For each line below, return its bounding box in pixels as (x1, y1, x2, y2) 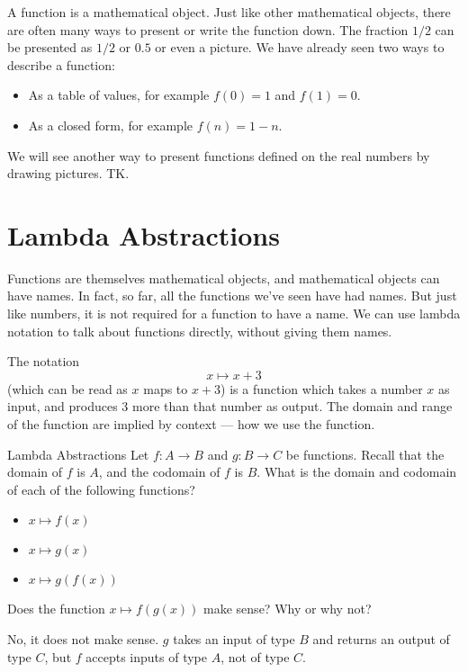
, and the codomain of (98, 462, 220, 481)
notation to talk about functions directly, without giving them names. (7, 321, 392, 340)
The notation (7, 352, 80, 371)
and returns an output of (312, 630, 450, 648)
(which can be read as (7, 379, 128, 398)
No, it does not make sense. (7, 630, 159, 648)
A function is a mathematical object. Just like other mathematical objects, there (7, 3, 451, 21)
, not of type (220, 647, 290, 666)
